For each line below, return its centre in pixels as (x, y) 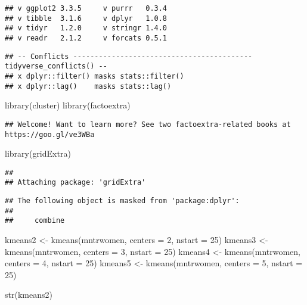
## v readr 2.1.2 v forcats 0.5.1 (86, 38)
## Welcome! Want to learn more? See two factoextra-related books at (148, 124)
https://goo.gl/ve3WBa (50, 134)
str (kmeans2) (29, 295)
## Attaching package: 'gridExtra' (75, 183)
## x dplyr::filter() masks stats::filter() (94, 76)
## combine (35, 221)
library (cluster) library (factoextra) (68, 105)
